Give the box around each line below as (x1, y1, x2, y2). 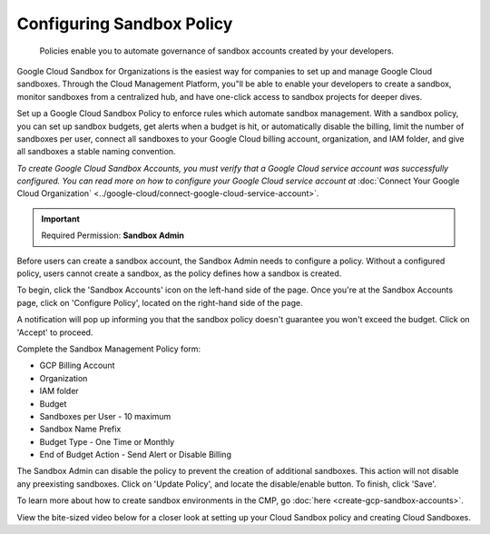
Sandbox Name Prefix (39, 423, 122, 435)
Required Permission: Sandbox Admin (41, 230, 185, 241)
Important (41, 213, 81, 224)
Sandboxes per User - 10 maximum (39, 410, 171, 421)
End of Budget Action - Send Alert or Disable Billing (39, 450, 231, 460)
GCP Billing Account (39, 360, 115, 371)
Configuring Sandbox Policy (16, 14, 233, 34)
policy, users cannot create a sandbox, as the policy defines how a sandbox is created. (16, 268, 342, 279)
